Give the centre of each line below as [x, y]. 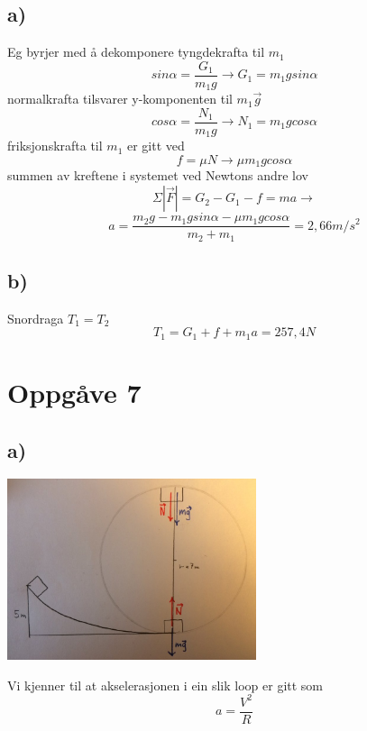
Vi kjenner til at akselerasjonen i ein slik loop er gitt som [165, 685]
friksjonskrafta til [55, 146]
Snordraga [36, 318]
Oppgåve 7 [74, 393]
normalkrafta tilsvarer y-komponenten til [120, 99]
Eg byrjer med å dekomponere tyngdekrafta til [136, 52]
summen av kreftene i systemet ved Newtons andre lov [158, 175]
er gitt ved [156, 146]
